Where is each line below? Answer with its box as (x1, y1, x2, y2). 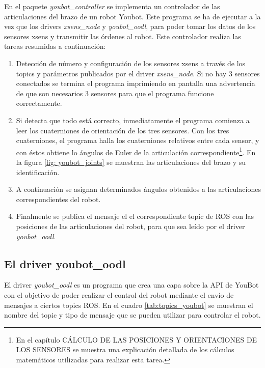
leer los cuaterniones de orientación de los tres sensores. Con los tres (16, 125, 229, 135)
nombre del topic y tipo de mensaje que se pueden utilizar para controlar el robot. (4, 309, 261, 320)
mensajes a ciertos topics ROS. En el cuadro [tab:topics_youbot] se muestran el (4, 299, 253, 310)
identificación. (16, 166, 60, 177)
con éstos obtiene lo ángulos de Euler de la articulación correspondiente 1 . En (16, 145, 256, 157)
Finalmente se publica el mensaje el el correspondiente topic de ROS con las (16, 211, 254, 221)
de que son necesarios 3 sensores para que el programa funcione (16, 88, 214, 98)
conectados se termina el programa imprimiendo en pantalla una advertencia (16, 78, 255, 89)
